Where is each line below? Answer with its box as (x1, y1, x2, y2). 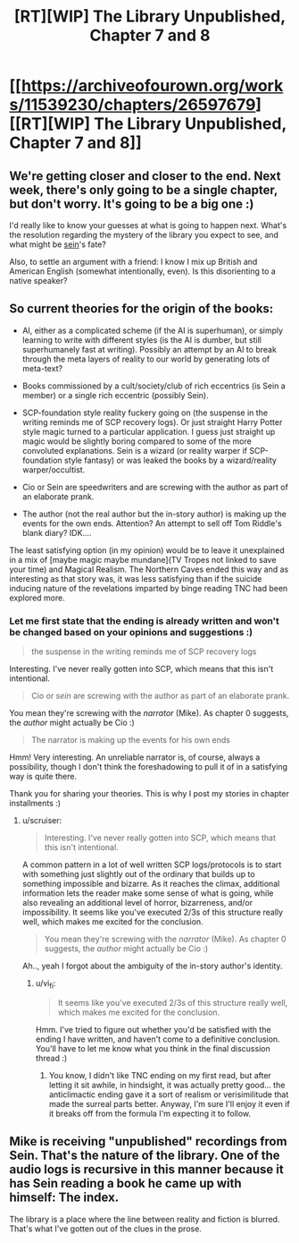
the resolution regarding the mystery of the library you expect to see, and (9, 230, 279, 240)
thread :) (35, 1052, 68, 1063)
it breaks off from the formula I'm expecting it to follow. (48, 1108, 252, 1119)
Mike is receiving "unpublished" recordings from (9, 1134, 287, 1149)
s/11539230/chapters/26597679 (9, 95, 256, 115)
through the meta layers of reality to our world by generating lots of (21, 353, 270, 364)
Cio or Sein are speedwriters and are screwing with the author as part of (21, 481, 288, 492)
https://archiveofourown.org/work (21, 76, 284, 96)
